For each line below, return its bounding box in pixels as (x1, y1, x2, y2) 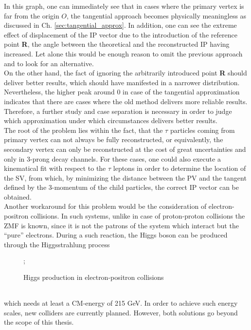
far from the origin (4, 10, 59, 20)
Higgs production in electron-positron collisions (23, 272, 164, 282)
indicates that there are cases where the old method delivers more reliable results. (4, 96, 248, 106)
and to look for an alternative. (4, 58, 94, 68)
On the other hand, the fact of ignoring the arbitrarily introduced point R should (4, 68, 247, 78)
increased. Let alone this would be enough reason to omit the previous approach (4, 48, 243, 58)
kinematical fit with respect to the (4, 163, 106, 173)
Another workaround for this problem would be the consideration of (4, 201, 207, 211)
